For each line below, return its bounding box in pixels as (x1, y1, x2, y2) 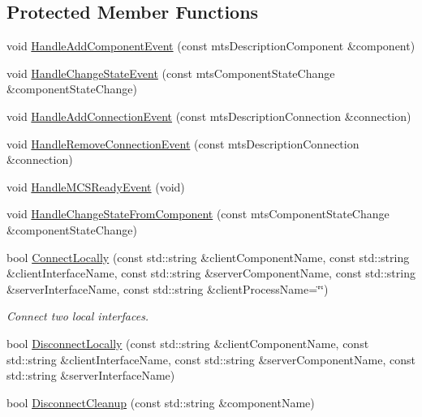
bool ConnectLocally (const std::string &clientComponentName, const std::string (6, 248, 410, 265)
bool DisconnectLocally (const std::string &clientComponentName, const (6, 334, 369, 351)
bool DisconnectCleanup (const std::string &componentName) (6, 393, 315, 411)
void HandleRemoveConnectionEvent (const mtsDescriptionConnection (6, 135, 360, 152)
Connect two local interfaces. (6, 307, 149, 325)
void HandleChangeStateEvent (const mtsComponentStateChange (6, 64, 335, 81)
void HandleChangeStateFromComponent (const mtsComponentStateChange (6, 205, 390, 222)
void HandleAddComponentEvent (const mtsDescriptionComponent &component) (6, 37, 416, 54)
